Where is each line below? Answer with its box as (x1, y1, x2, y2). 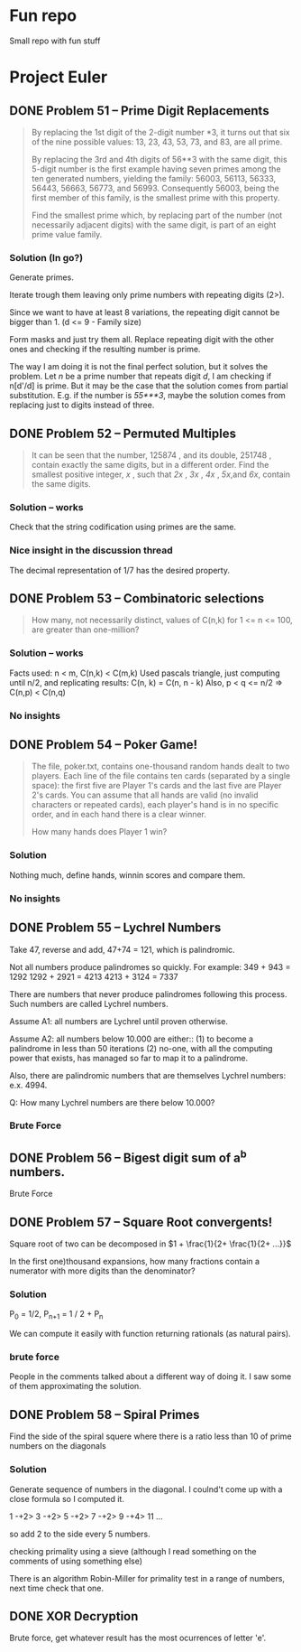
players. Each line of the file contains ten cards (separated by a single (31, 770, 291, 781)
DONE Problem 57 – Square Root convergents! (9, 1214, 273, 1229)
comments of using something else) (9, 1555, 142, 1566)
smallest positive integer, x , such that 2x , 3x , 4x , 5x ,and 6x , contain (31, 469, 291, 480)
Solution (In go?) (9, 251, 84, 264)
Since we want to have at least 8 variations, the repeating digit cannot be (9, 307, 280, 318)
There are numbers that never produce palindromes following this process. (9, 988, 287, 999)
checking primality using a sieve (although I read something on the (9, 1545, 257, 1556)
